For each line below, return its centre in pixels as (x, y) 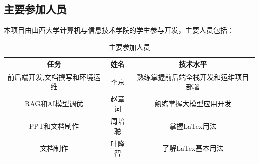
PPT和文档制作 (54, 125)
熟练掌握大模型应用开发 (193, 104)
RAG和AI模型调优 (54, 104)
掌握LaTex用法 (193, 125)
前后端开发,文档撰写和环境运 (54, 77)
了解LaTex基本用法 (193, 148)
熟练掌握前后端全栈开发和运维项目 (193, 77)
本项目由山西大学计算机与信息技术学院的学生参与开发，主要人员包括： (119, 30)
